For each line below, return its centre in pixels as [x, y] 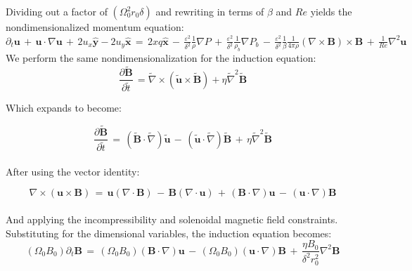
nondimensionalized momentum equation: [95, 27]
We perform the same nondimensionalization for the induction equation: [161, 58]
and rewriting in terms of [210, 11]
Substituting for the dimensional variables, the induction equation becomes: [169, 233]
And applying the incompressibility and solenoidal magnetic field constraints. [172, 219]
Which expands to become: [64, 108]
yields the [331, 11]
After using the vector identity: [73, 171]
